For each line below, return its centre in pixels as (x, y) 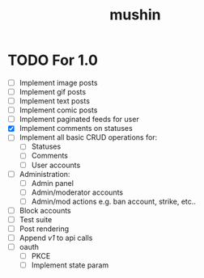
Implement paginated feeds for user (79, 120)
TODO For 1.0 (53, 60)
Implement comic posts (58, 110)
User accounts (56, 165)
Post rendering (44, 229)
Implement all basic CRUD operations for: (88, 137)
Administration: (45, 174)
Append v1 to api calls (56, 238)
